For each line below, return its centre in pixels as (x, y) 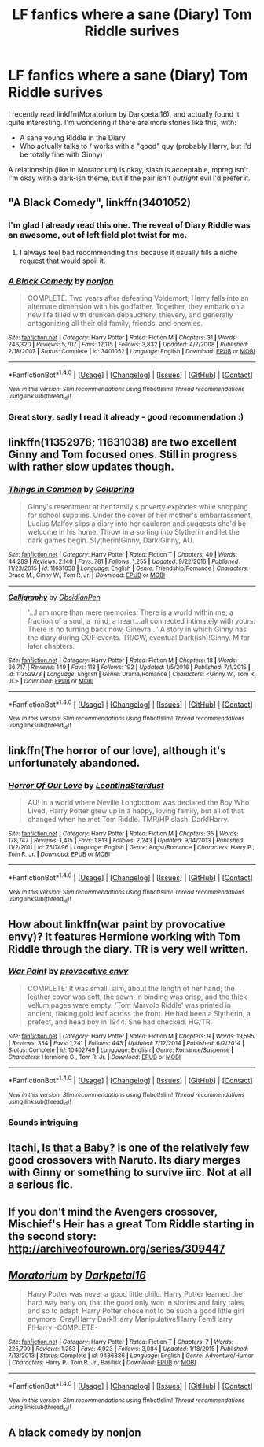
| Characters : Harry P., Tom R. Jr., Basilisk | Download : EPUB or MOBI (102, 1363)
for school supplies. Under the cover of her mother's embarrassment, (140, 515)
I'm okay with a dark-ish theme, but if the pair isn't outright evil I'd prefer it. (129, 178)
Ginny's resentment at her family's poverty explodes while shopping (138, 506)
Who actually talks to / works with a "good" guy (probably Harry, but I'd (135, 146)
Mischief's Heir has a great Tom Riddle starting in (131, 1224)
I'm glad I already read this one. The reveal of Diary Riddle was (129, 225)
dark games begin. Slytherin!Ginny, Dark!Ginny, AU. (111, 540)
